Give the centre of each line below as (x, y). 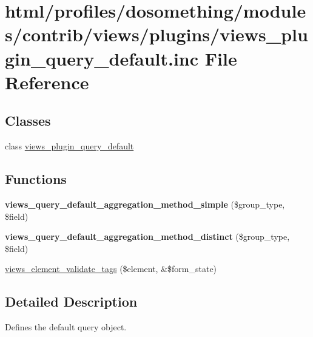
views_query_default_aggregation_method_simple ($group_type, (145, 204)
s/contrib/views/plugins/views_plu (156, 34)
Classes (28, 121)
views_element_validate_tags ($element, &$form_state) (111, 269)
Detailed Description (71, 301)
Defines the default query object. (66, 327)
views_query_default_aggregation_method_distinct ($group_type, (147, 237)
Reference (47, 82)
